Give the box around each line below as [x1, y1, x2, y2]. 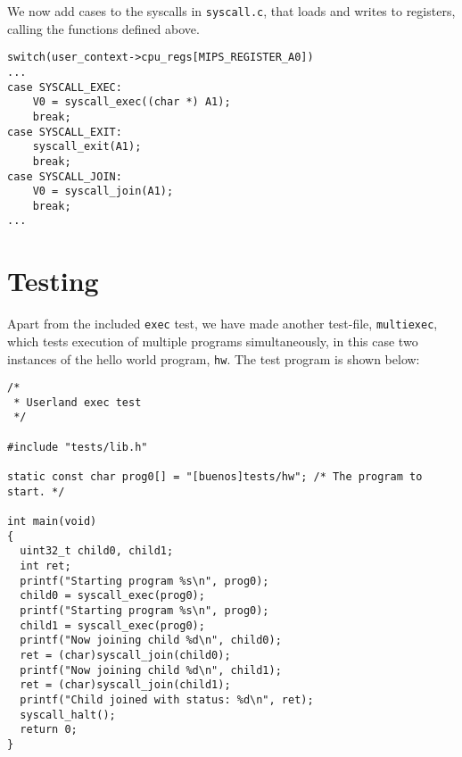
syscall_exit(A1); [32, 140, 142, 154]
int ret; [20, 560, 71, 573]
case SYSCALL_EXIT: [7, 125, 122, 138]
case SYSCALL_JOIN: [7, 170, 122, 183]
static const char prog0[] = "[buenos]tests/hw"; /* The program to [7, 470, 423, 484]
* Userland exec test [13, 395, 142, 409]
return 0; [20, 723, 78, 736]
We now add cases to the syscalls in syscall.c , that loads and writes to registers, [7, 2, 456, 20]
